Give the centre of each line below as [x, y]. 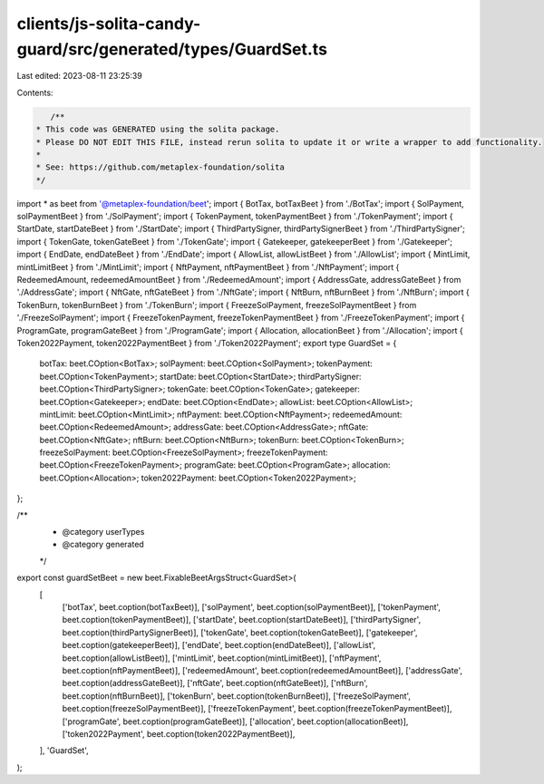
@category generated [103, 545]
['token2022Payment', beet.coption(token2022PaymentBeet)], [179, 733]
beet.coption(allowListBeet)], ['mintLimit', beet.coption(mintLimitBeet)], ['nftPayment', [222, 658]
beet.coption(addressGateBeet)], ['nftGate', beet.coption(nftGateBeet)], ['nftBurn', [215, 683]
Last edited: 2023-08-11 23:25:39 [79, 76]
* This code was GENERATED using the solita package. [158, 130]
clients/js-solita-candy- [109, 24]
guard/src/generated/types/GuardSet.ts [172, 49]
